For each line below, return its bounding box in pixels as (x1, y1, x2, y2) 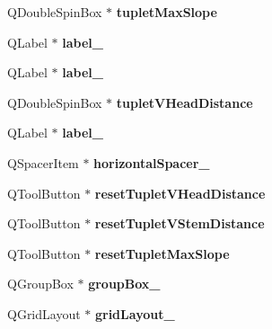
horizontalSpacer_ (93, 153, 210, 172)
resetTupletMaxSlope (94, 244, 230, 262)
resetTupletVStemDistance (94, 214, 265, 233)
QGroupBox (7, 274, 74, 293)
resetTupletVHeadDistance (94, 183, 266, 202)
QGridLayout (7, 304, 81, 323)
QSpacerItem (7, 153, 79, 172)
